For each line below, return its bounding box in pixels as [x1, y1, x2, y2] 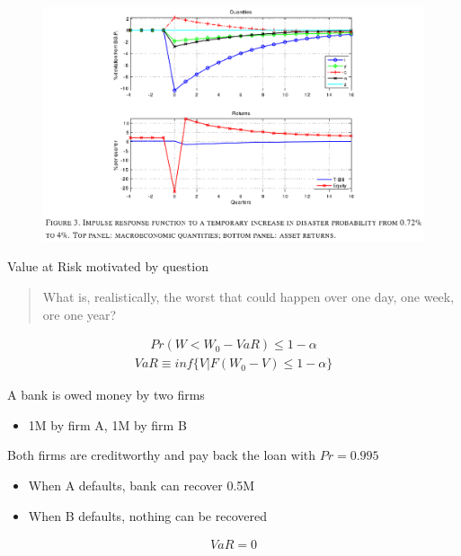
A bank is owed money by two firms [7, 385, 205, 404]
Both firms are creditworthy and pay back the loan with [7, 446, 316, 464]
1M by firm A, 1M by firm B [28, 415, 187, 434]
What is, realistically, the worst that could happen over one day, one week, [42, 287, 455, 306]
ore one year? [42, 304, 117, 323]
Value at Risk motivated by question [7, 257, 208, 276]
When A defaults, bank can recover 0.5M [28, 476, 255, 495]
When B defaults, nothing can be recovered [28, 506, 267, 525]
